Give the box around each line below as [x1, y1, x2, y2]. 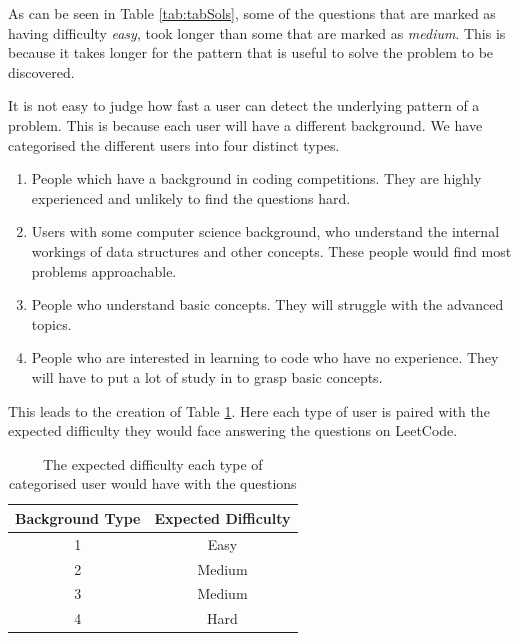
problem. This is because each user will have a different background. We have [8, 114, 483, 135]
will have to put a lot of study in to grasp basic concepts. [31, 366, 383, 387]
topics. [31, 313, 72, 334]
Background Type [15, 507, 141, 528]
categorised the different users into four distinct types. [8, 134, 340, 155]
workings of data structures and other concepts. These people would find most [31, 240, 512, 261]
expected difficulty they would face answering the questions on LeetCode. [8, 420, 458, 441]
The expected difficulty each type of [42, 453, 263, 474]
